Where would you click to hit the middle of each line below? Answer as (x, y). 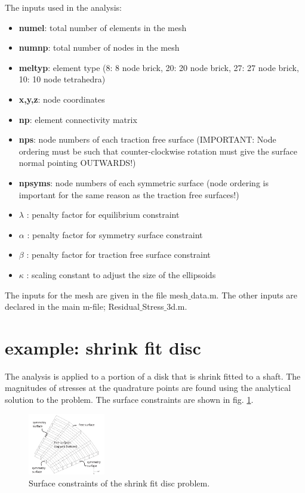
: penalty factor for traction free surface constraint (118, 255)
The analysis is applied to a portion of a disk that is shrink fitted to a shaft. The (153, 376)
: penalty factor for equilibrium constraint (103, 215)
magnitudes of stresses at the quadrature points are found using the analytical (148, 388)
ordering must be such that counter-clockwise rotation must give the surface (158, 151)
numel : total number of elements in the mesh (103, 27)
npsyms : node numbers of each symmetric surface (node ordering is (144, 182)
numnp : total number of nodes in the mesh (99, 47)
